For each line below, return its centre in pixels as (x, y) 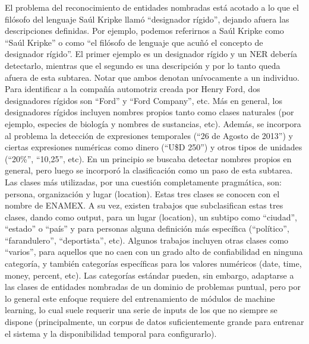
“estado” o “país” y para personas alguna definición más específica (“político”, (147, 228)
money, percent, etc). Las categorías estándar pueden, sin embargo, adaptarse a (149, 275)
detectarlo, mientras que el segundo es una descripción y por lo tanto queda (143, 65)
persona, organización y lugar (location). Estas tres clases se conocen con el (142, 193)
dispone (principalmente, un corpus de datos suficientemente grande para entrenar (154, 322)
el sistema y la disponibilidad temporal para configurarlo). (111, 333)
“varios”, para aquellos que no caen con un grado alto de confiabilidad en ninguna (154, 252)
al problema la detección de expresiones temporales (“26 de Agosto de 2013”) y (149, 135)
